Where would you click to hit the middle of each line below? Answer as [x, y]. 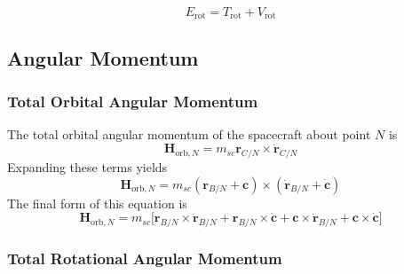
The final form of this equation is [97, 203]
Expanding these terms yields [87, 167]
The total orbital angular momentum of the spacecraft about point [189, 134]
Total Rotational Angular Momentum [145, 258]
